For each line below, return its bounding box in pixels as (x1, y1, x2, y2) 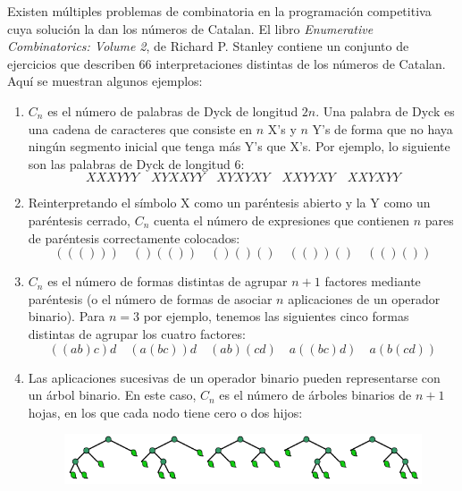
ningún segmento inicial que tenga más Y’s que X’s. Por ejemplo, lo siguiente (28, 137, 450, 156)
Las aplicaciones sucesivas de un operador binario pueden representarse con (28, 368, 441, 386)
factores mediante (324, 272, 421, 291)
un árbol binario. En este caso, (28, 385, 197, 404)
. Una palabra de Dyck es (315, 101, 455, 120)
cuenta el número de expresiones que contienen (154, 210, 410, 229)
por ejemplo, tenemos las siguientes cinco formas (143, 307, 409, 326)
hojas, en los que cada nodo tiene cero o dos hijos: (28, 402, 303, 421)
